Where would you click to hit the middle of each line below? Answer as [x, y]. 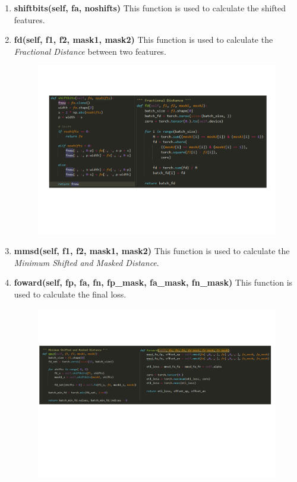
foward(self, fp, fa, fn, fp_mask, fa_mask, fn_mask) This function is [153, 282]
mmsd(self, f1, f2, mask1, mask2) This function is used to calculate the [152, 251]
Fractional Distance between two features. [90, 51]
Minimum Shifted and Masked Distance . [86, 262]
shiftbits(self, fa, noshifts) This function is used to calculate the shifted [150, 8]
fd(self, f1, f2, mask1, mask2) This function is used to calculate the [143, 40]
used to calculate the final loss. [70, 294]
